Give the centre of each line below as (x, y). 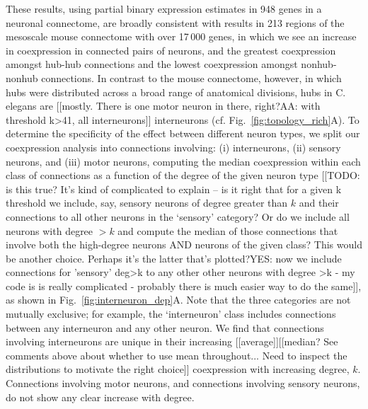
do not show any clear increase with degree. (100, 397)
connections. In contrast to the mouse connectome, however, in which (191, 77)
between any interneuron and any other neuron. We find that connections (165, 327)
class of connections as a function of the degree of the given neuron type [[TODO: (183, 175)
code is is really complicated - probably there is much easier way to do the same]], (184, 286)
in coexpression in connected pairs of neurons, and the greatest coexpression (171, 50)
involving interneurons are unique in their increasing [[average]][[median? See (172, 341)
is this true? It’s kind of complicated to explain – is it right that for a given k (174, 189)
